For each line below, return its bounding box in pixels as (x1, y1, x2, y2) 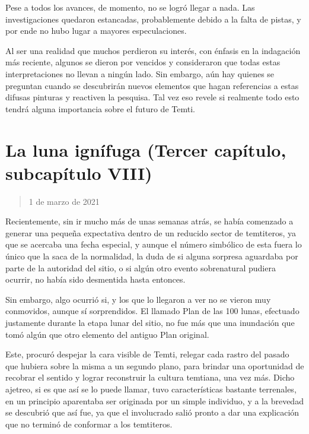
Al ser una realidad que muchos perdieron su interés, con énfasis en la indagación (5, 44, 301, 56)
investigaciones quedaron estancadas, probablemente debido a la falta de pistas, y (5, 12, 301, 25)
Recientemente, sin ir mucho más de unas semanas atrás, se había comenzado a (5, 215, 294, 227)
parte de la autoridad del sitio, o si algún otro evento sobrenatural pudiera (5, 261, 276, 274)
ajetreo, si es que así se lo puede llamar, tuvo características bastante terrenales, (5, 382, 297, 395)
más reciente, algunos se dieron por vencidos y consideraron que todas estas (5, 56, 281, 68)
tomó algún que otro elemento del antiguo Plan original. (5, 328, 209, 340)
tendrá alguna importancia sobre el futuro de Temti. (5, 102, 195, 115)
